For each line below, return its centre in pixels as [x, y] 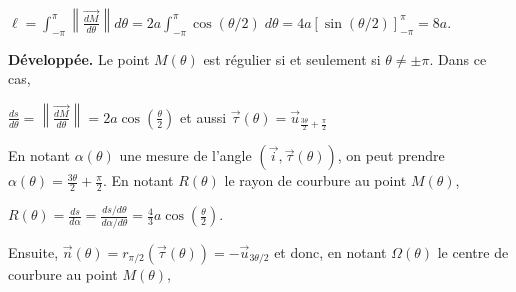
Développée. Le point [79, 58]
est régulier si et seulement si [292, 58]
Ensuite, [33, 251]
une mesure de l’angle [185, 155]
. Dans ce [458, 58]
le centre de [473, 251]
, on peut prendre [391, 155]
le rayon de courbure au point [315, 180]
